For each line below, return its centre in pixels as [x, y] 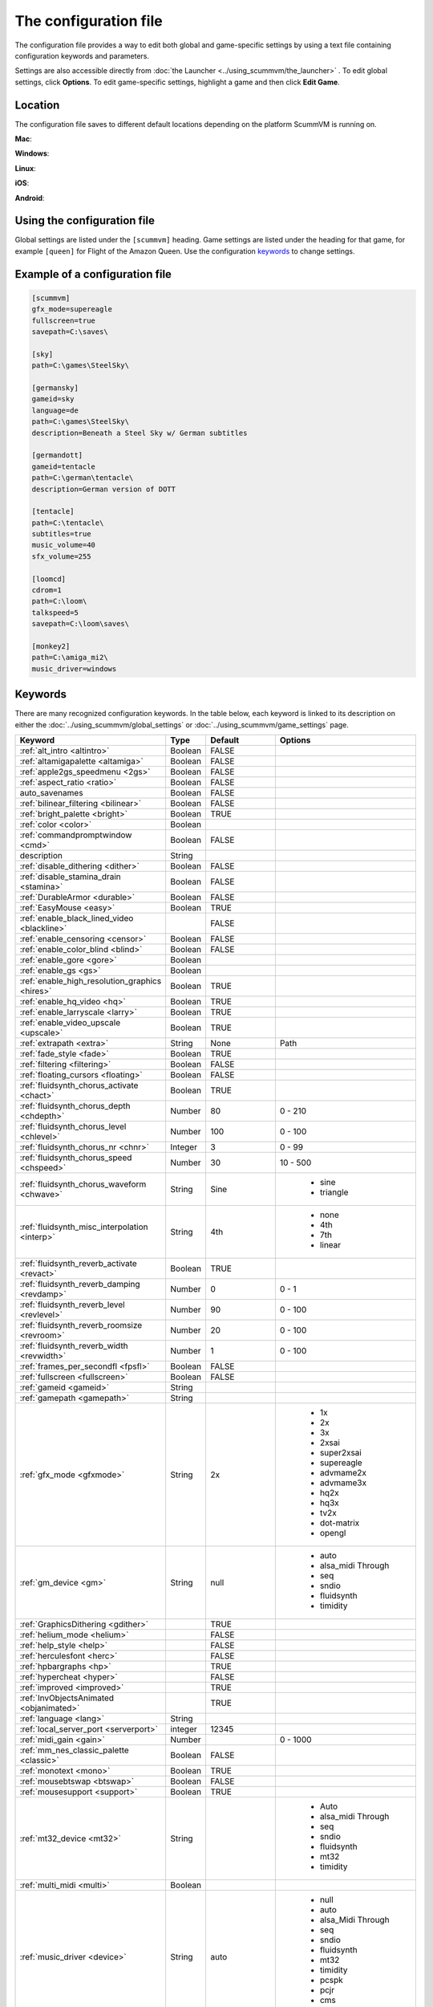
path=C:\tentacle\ [68, 523]
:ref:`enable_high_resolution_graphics [91, 981]
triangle [334, 1192]
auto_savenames [51, 793]
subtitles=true [61, 534]
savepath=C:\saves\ [70, 332]
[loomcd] [49, 579]
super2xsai [341, 1453]
